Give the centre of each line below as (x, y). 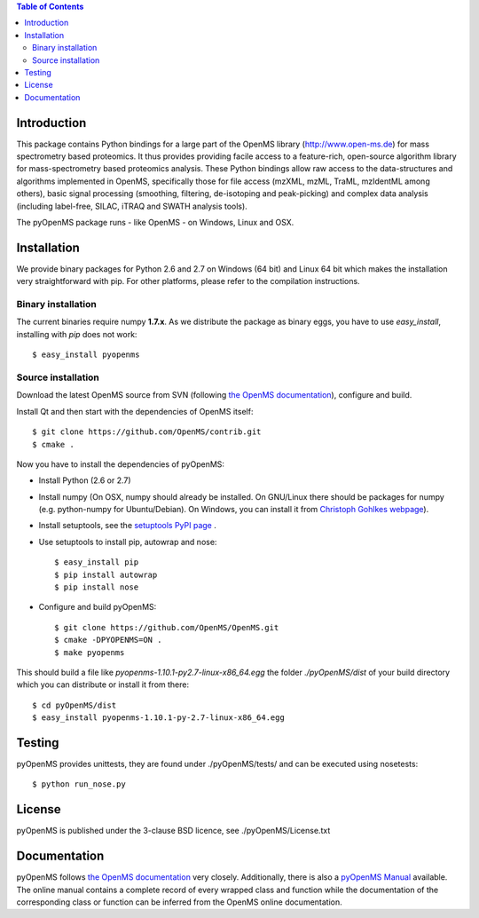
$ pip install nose (97, 587)
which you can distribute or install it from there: (103, 685)
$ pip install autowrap (106, 574)
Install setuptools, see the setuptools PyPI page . (127, 526)
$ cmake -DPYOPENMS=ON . (108, 640)
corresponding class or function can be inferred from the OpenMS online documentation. (180, 902)
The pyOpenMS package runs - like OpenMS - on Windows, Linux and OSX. (155, 222)
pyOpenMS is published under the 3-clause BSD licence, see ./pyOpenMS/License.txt (173, 831)
